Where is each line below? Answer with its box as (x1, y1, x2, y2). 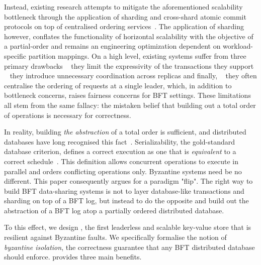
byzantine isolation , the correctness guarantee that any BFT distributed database (4, 241, 255, 252)
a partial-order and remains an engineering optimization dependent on (4, 41, 221, 51)
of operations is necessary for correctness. (4, 109, 131, 120)
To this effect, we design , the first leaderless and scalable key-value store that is (4, 222, 251, 232)
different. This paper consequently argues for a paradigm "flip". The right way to (4, 176, 253, 186)
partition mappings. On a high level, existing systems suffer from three (28, 50, 246, 61)
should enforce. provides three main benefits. (4, 251, 142, 262)
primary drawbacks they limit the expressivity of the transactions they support (4, 60, 254, 71)
